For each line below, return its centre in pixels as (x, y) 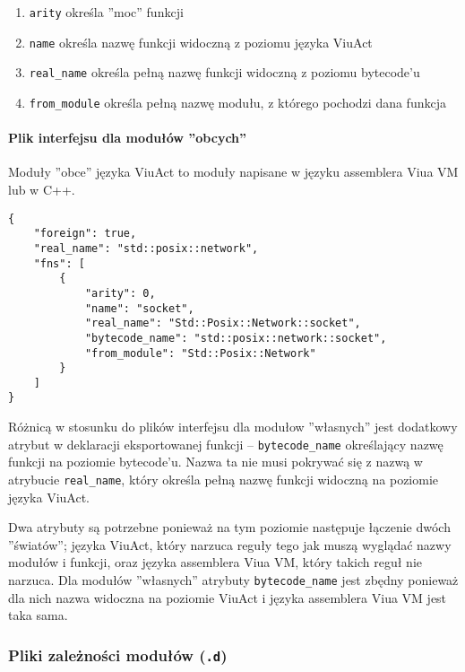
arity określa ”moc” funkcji (106, 12)
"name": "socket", (139, 308)
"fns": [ (59, 263)
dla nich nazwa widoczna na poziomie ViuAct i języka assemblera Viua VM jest (228, 597)
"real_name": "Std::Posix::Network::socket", (223, 323)
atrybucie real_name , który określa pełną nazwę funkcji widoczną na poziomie (224, 479)
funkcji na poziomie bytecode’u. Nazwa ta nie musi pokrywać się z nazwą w (215, 462)
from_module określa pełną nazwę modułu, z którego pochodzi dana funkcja (237, 102)
